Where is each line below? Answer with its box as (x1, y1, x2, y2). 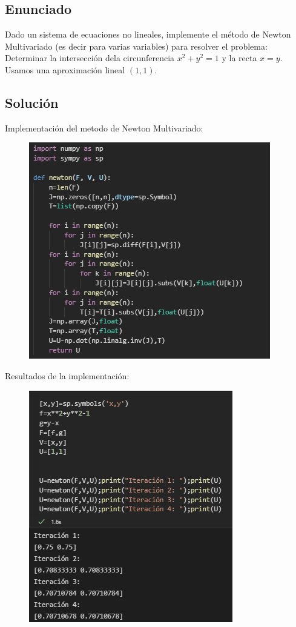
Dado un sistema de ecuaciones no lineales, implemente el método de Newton (5, 28, 291, 41)
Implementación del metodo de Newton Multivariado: (5, 121, 203, 134)
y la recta (222, 51, 257, 64)
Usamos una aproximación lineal (5, 63, 125, 76)
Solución (5, 93, 59, 111)
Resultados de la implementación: (5, 369, 130, 382)
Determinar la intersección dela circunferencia (5, 51, 175, 64)
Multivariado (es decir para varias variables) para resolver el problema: (5, 39, 268, 52)
